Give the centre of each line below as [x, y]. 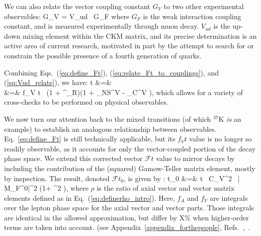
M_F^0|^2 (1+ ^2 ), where [46, 188]
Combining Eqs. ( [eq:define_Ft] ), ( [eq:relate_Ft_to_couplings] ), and [112, 72]
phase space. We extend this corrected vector [73, 158]
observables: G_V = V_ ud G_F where [67, 16]
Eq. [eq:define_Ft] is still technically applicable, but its [90, 139]
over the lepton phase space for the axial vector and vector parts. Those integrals [129, 208]
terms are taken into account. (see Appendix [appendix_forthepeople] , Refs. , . [127, 227]
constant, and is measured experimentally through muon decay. [102, 26]
